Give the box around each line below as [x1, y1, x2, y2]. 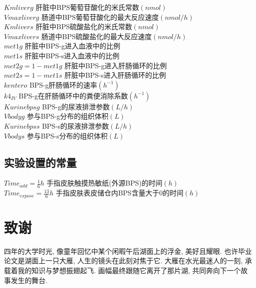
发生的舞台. [10, 275, 47, 285]
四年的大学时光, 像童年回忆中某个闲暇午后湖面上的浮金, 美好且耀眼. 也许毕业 [4, 245, 252, 256]
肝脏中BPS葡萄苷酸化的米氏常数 [36, 2, 139, 12]
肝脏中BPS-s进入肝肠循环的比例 [64, 70, 166, 80]
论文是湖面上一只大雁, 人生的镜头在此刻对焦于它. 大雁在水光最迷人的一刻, [4, 255, 243, 266]
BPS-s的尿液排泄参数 [42, 120, 109, 131]
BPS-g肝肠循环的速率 [29, 79, 97, 90]
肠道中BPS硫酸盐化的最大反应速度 [41, 31, 152, 41]
